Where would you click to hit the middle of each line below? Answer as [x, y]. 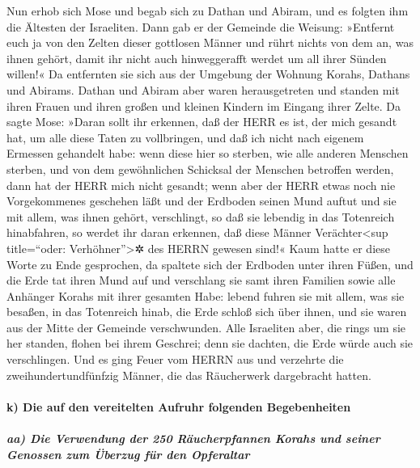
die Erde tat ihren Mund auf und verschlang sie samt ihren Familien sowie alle [201, 280]
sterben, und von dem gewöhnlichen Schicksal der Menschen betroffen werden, [200, 169]
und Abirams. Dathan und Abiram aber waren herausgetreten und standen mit [203, 89]
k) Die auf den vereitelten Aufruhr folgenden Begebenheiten [179, 406]
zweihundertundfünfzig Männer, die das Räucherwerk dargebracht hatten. [189, 375]
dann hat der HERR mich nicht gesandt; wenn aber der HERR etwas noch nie [201, 185]
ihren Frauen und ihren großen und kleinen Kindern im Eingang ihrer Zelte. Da [204, 105]
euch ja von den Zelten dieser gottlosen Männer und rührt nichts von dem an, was [210, 42]
